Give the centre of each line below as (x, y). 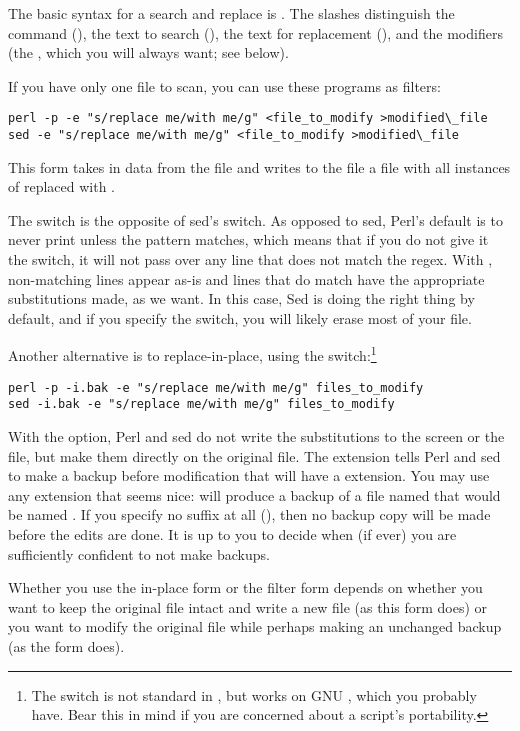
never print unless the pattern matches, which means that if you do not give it (248, 239)
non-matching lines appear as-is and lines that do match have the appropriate (246, 278)
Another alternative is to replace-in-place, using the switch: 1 (192, 354)
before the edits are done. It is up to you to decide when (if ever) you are (232, 533)
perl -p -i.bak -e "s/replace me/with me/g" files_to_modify (216, 387)
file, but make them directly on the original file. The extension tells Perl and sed (254, 455)
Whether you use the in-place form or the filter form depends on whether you (245, 587)
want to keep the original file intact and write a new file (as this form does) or (248, 606)
